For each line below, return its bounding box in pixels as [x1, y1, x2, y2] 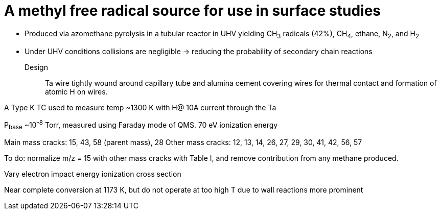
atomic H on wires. [45, 87, 108, 96]
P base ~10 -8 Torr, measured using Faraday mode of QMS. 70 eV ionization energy [4, 118, 278, 131]
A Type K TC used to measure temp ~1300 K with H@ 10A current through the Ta [4, 103, 276, 112]
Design [25, 62, 48, 72]
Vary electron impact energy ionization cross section [4, 170, 181, 178]
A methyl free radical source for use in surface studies [4, 2, 381, 19]
